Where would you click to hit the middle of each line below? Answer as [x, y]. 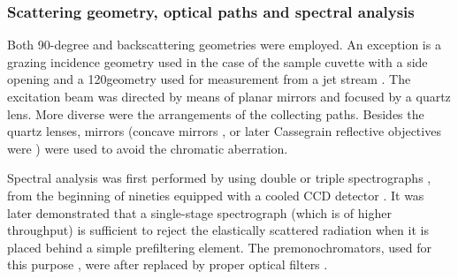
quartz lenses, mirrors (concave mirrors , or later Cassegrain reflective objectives [224, 131]
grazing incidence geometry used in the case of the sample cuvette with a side [218, 61]
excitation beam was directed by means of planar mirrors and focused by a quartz [229, 96]
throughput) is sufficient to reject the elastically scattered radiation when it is [218, 230]
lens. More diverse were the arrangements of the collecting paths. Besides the [216, 113]
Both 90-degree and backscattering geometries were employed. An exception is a [224, 45]
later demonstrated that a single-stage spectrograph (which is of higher [199, 212]
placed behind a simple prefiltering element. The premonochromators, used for [219, 247]
